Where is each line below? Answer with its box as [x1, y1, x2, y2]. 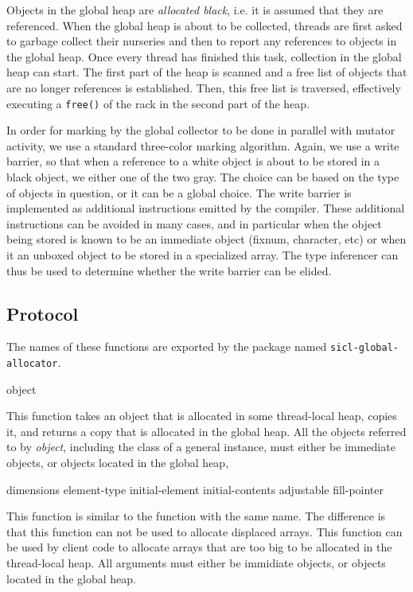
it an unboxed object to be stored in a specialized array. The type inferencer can [6, 246, 399, 263]
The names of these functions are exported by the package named [6, 338, 327, 355]
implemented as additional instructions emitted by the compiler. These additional [6, 200, 405, 216]
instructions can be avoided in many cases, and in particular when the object [6, 215, 382, 232]
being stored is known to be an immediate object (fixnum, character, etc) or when [6, 231, 407, 247]
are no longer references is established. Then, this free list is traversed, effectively [6, 79, 401, 95]
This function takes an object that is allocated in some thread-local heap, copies [6, 407, 397, 424]
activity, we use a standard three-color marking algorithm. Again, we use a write [6, 137, 399, 154]
